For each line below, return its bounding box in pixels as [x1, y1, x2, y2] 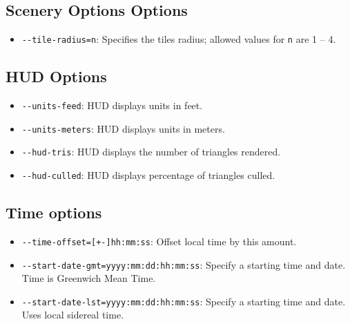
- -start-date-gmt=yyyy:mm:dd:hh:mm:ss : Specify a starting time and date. [21, 257, 346, 271]
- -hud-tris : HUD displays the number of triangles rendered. [21, 144, 281, 159]
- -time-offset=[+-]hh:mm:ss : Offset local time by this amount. [21, 234, 297, 248]
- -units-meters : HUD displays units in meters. [21, 121, 225, 135]
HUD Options [6, 66, 107, 87]
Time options [6, 202, 102, 223]
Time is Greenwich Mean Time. [21, 271, 156, 285]
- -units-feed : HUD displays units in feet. [21, 98, 203, 113]
